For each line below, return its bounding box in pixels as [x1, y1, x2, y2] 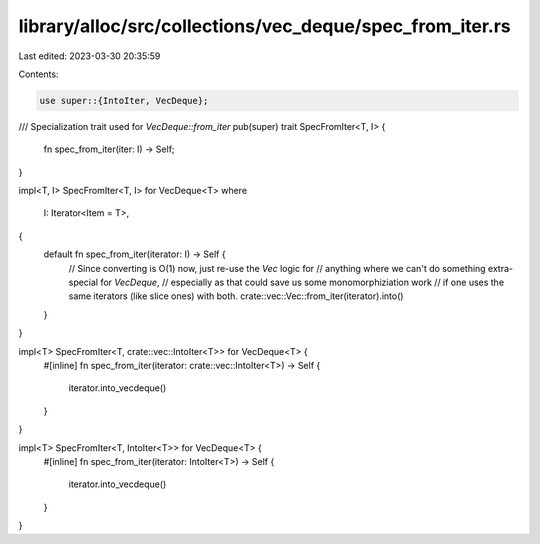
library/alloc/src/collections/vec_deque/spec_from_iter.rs [18, 15, 511, 37]
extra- [487, 262, 514, 274]
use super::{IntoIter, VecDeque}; [39, 95, 209, 106]
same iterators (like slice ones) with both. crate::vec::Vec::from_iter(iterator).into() [68, 290, 404, 302]
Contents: [18, 68, 59, 80]
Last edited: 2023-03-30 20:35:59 [18, 50, 161, 62]
